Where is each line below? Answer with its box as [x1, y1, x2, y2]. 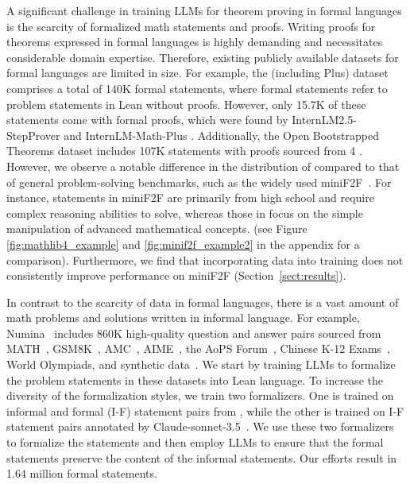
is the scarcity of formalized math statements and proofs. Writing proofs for [6, 17, 376, 34]
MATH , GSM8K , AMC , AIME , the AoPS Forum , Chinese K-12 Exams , [6, 340, 390, 357]
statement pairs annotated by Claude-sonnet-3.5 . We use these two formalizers [6, 418, 394, 435]
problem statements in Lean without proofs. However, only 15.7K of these [6, 95, 366, 112]
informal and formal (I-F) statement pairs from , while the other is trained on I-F [6, 402, 404, 419]
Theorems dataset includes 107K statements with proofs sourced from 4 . [6, 142, 362, 159]
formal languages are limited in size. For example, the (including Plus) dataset [6, 64, 389, 81]
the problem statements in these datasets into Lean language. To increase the [6, 371, 383, 388]
